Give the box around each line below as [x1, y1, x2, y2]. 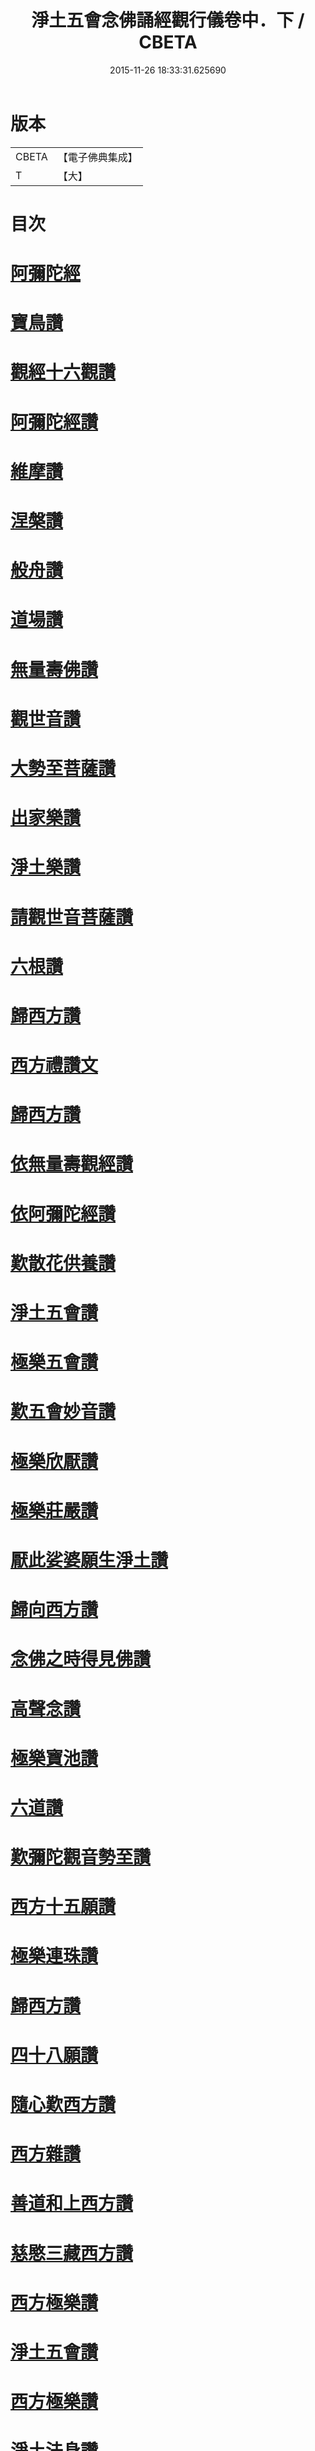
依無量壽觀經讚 [10, 1153, 134, 1176]
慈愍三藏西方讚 [10, 2242, 134, 2265]
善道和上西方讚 [10, 2192, 134, 2215]
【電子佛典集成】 [57, 150, 138, 164]
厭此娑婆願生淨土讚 [10, 1549, 169, 1571]
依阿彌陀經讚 [10, 1202, 117, 1225]
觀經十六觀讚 [10, 361, 117, 384]
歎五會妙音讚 [10, 1401, 117, 1423]
